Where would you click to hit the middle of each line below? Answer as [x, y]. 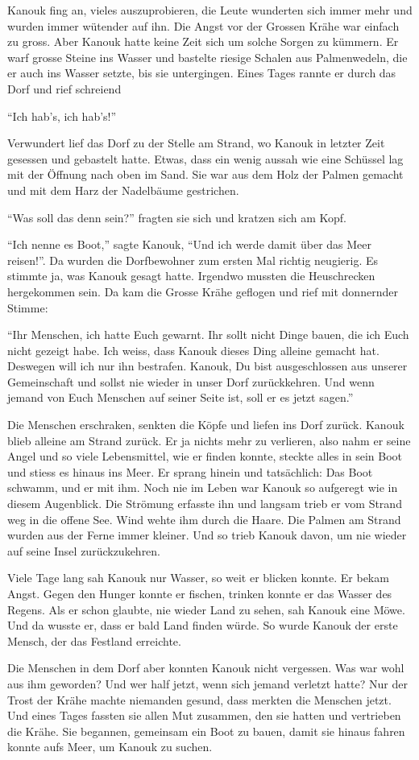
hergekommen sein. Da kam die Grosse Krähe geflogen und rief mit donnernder [203, 291]
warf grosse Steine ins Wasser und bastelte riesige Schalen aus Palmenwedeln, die [207, 57]
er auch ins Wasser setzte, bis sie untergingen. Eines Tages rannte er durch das [202, 73]
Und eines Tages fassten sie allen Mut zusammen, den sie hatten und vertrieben [204, 715]
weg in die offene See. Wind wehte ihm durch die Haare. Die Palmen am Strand [204, 519]
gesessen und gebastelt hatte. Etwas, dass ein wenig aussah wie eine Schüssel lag [205, 158]
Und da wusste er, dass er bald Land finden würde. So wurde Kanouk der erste [203, 625]
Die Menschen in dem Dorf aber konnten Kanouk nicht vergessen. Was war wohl [206, 668]
